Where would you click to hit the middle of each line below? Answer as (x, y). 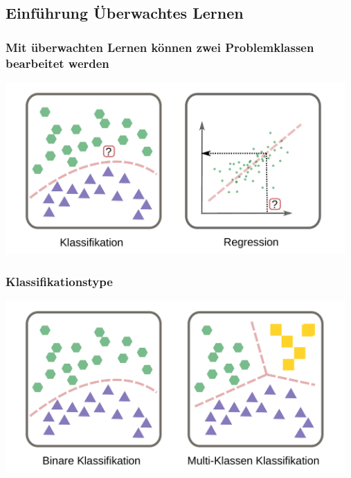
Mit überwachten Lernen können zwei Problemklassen (160, 47)
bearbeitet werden (57, 63)
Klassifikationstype (59, 281)
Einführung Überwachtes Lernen (125, 13)
